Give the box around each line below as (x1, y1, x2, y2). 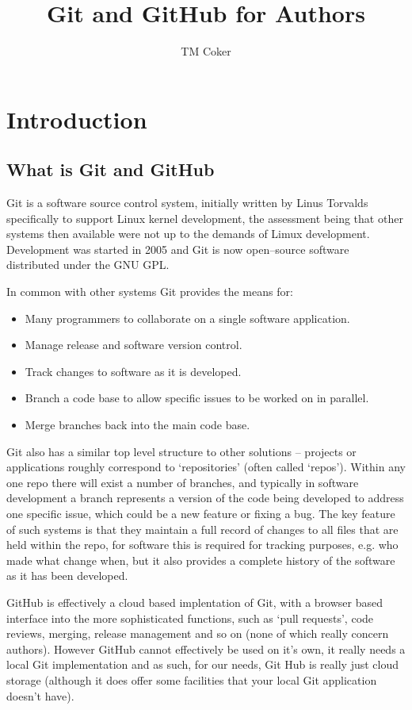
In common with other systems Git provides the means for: (6, 283, 293, 300)
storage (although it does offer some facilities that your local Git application (6, 671, 377, 688)
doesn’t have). (6, 687, 74, 704)
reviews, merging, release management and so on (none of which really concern (6, 625, 389, 642)
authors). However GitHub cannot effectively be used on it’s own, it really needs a (6, 640, 406, 657)
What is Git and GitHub (6, 157, 215, 182)
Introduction (6, 102, 147, 135)
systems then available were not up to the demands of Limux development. (6, 225, 370, 242)
